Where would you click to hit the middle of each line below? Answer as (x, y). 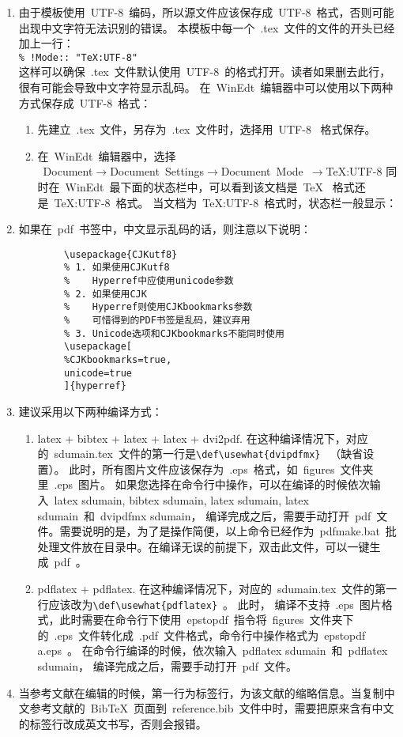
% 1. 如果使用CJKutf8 (117, 268)
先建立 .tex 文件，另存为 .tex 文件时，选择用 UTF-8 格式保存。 (207, 129)
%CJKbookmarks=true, (118, 360)
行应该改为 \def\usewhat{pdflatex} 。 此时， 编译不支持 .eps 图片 (209, 604)
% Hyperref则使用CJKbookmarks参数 (158, 307)
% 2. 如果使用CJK (105, 294)
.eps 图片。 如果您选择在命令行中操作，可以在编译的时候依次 (212, 484)
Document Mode (262, 171)
